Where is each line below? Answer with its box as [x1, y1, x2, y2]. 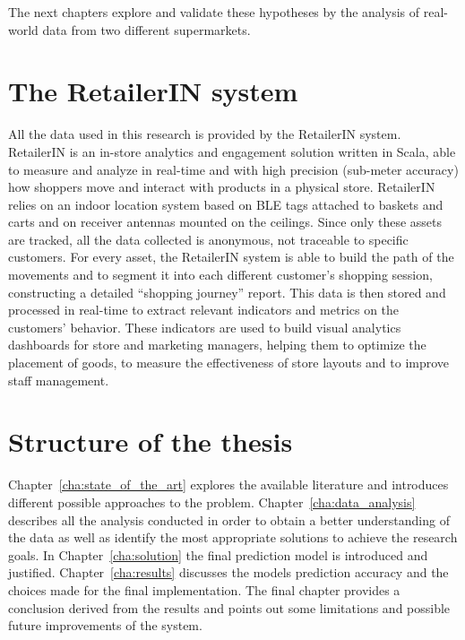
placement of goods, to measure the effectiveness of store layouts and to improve [8, 353, 450, 372]
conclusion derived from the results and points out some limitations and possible [8, 598, 451, 617]
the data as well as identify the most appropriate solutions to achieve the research [8, 528, 458, 547]
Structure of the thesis [8, 423, 293, 460]
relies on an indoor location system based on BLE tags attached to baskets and [8, 195, 443, 213]
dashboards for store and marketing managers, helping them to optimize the [8, 335, 426, 354]
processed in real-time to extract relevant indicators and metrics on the [8, 300, 400, 319]
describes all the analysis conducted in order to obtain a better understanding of [8, 510, 450, 529]
